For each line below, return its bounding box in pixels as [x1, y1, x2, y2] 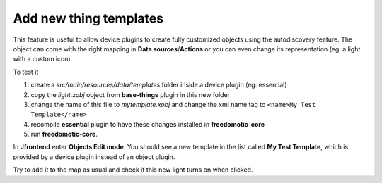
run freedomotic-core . [30, 130, 98, 139]
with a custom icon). [13, 55, 73, 63]
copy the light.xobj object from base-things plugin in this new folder [30, 90, 230, 99]
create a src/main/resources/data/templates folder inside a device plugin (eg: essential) [30, 81, 287, 89]
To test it [13, 68, 39, 76]
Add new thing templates [13, 11, 164, 26]
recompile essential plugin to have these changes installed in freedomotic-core [30, 120, 265, 128]
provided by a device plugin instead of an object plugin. [13, 152, 175, 161]
